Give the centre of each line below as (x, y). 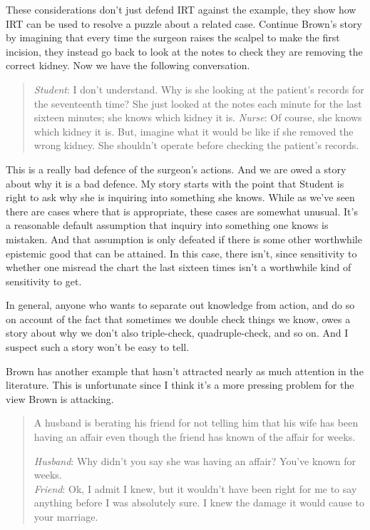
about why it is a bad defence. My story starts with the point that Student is (175, 183)
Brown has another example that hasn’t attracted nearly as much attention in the (185, 371)
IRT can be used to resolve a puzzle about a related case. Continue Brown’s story (184, 23)
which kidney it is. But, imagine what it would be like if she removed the (194, 131)
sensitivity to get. (44, 281)
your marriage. (66, 516)
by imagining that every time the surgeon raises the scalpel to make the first (173, 37)
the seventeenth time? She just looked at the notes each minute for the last (198, 103)
